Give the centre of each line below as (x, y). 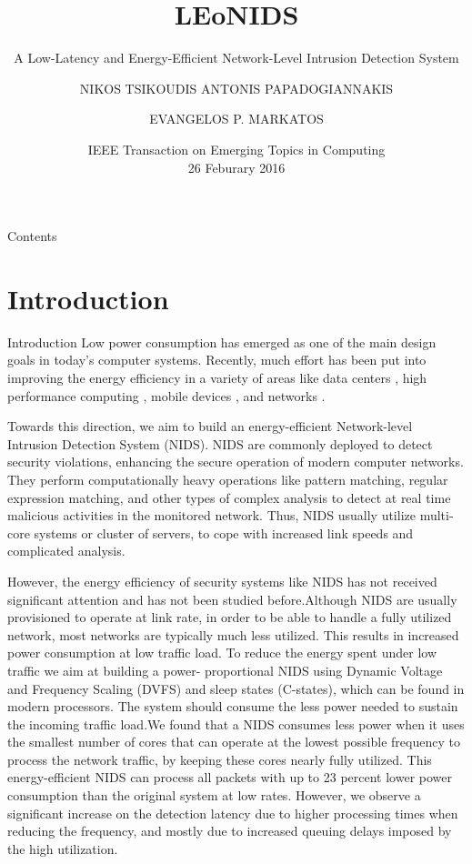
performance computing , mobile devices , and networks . (166, 395)
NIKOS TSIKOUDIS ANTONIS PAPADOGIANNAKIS (236, 88)
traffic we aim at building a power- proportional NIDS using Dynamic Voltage (225, 670)
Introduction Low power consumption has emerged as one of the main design (222, 342)
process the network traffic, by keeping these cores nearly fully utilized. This (220, 759)
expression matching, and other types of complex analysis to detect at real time (229, 497)
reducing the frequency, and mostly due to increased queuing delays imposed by (230, 831)
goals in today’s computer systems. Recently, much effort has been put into (217, 360)
